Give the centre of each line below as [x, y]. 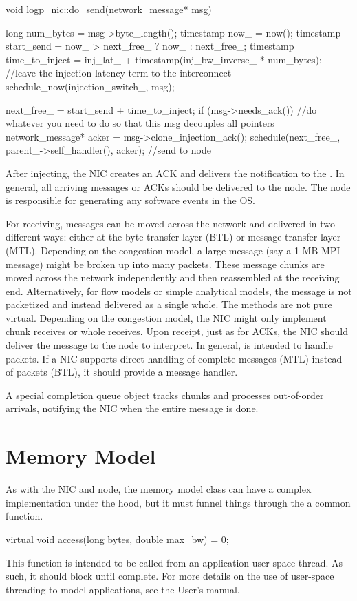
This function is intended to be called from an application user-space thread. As [174, 562]
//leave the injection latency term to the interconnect [119, 73]
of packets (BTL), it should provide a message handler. [122, 372]
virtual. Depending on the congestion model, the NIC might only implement [166, 317]
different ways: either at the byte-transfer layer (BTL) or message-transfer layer [173, 237]
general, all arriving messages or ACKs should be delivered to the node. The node [178, 186]
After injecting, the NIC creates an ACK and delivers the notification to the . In [175, 173]
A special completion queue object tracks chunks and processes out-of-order [165, 395]
